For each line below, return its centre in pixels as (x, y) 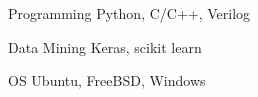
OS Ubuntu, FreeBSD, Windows (107, 80)
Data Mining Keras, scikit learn (105, 46)
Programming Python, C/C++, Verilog (129, 13)
